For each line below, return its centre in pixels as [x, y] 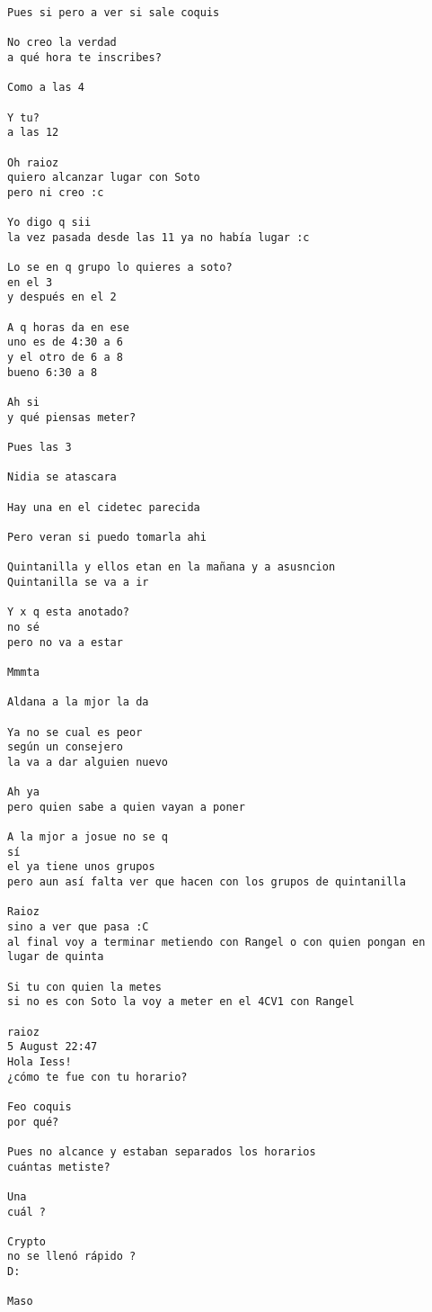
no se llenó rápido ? [72, 1257]
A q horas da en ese [69, 327]
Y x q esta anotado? [69, 612]
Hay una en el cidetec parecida [104, 507]
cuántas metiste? [59, 1167]
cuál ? [26, 1212]
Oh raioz [33, 162]
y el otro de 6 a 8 [65, 358]
